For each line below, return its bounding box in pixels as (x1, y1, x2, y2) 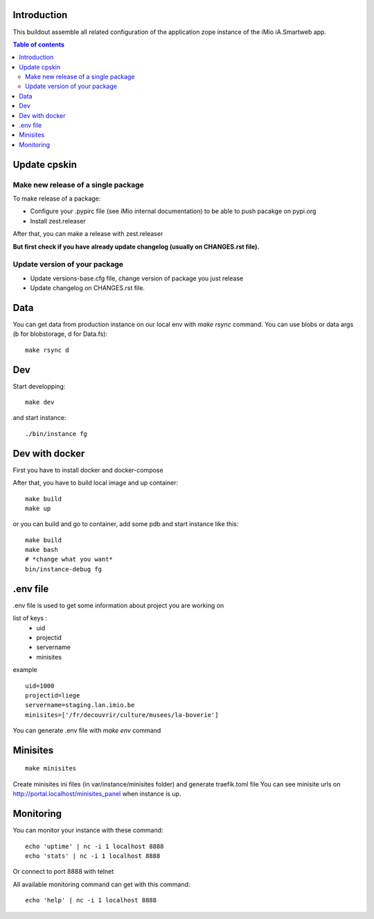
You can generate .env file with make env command (12, 726, 161, 735)
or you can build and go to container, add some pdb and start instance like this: (12, 520, 239, 528)
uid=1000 (25, 682, 55, 690)
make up (25, 504, 51, 512)
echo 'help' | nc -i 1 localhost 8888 (25, 896, 157, 904)
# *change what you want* (25, 555, 114, 564)
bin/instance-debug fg (25, 565, 103, 573)
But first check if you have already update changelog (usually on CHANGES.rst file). (12, 242, 260, 251)
